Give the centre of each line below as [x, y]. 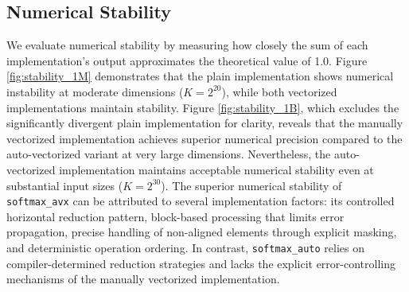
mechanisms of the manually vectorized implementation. [143, 279]
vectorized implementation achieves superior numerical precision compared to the [204, 138]
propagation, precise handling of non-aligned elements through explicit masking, [202, 232]
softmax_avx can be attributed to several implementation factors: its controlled [201, 201]
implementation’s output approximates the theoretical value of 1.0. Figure [187, 60]
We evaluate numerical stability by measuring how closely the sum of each [187, 45]
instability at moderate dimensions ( [95, 91]
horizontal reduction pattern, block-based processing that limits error [175, 216]
